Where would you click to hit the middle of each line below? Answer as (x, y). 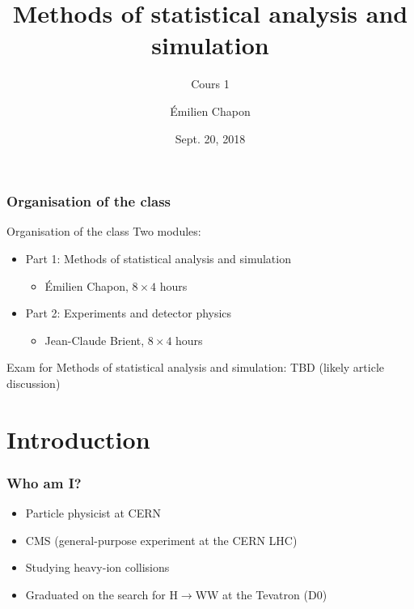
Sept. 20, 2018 (210, 138)
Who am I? (44, 482)
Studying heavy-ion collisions (97, 567)
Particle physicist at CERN (93, 513)
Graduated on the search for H (101, 594)
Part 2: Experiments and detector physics (129, 313)
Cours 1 (210, 84)
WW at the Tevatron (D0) (261, 594)
